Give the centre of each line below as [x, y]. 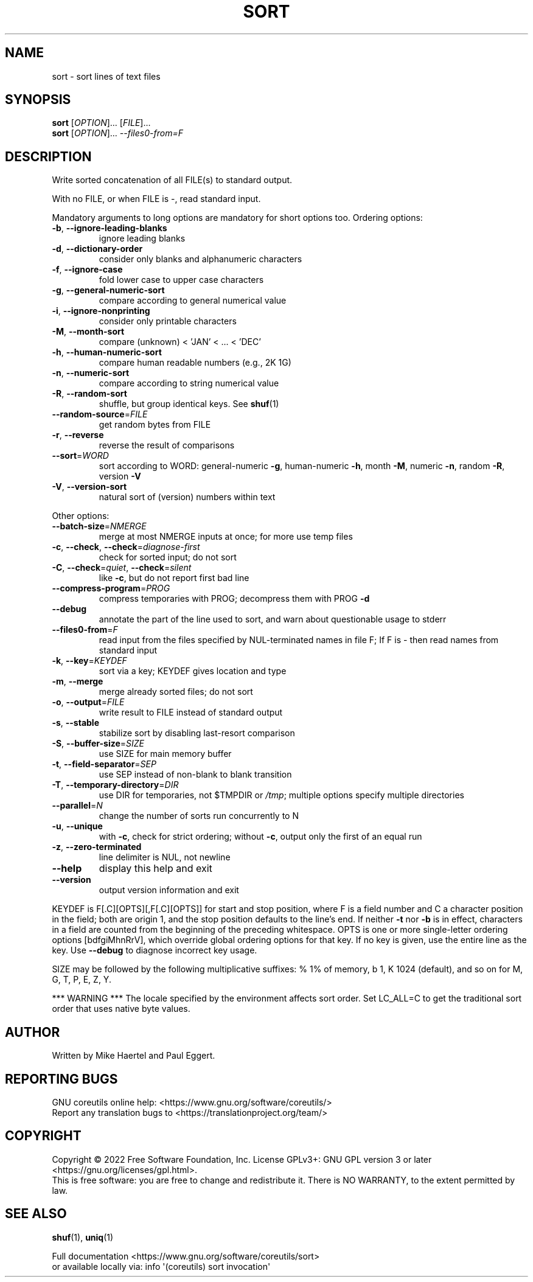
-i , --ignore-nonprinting [101, 311]
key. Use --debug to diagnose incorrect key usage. [155, 950]
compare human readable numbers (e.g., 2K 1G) [195, 363]
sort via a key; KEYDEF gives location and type [193, 671]
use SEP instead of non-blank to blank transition [195, 775]
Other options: [81, 516]
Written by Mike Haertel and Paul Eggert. [134, 1056]
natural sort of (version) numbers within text [187, 497]
